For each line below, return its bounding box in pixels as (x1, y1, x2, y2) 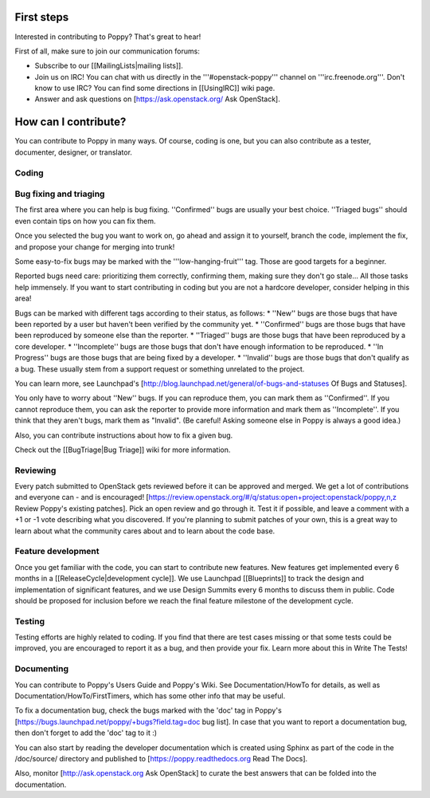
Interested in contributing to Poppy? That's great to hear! (14, 32, 201, 41)
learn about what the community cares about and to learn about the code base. (14, 526, 276, 536)
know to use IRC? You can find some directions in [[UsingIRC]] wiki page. (34, 84, 276, 93)
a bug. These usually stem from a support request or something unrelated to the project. (14, 364, 305, 374)
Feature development (14, 546, 100, 557)
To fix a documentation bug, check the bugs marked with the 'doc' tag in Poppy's (14, 706, 282, 715)
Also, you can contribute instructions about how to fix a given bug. (14, 430, 233, 440)
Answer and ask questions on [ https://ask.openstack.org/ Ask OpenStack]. (34, 94, 280, 104)
